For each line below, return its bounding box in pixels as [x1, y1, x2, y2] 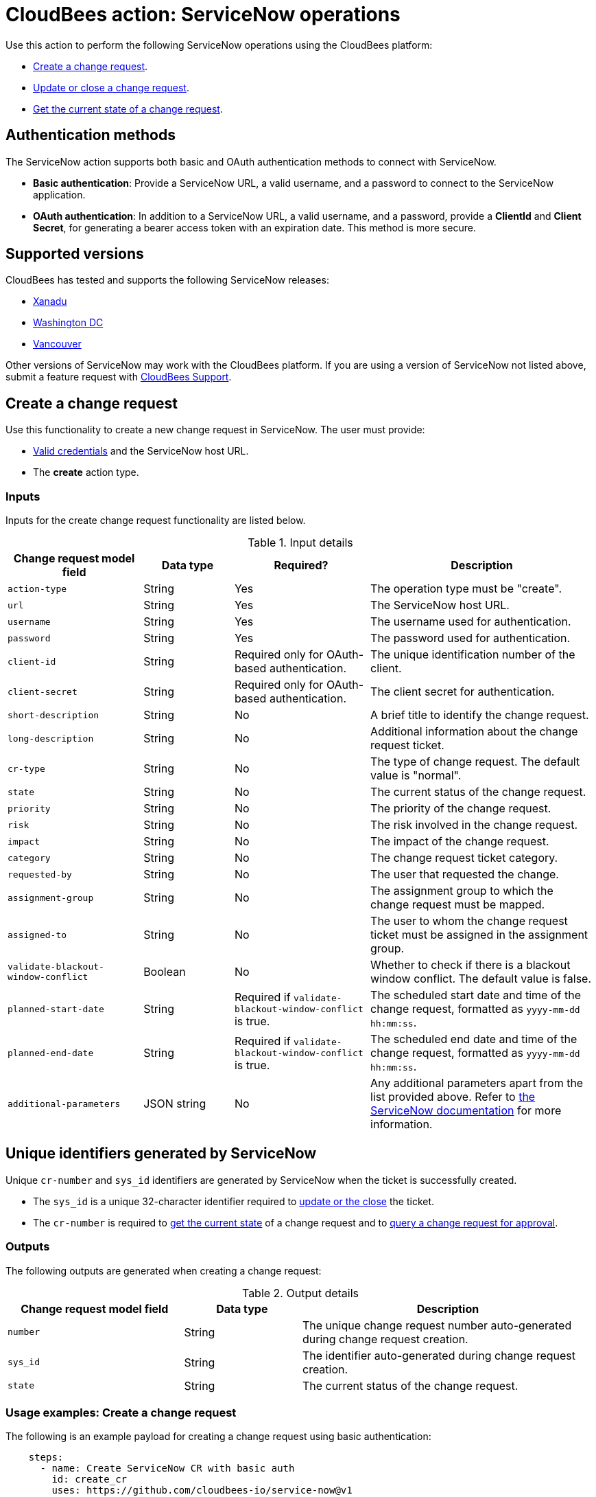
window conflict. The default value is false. [370, 972, 592, 986]
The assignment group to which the [370, 884, 553, 898]
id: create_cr [51, 1474, 128, 1485]
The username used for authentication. [370, 615, 571, 629]
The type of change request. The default [370, 755, 580, 769]
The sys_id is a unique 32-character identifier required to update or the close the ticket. [33, 1195, 435, 1207]
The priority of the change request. [370, 801, 551, 816]
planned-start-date [8, 1003, 104, 1014]
